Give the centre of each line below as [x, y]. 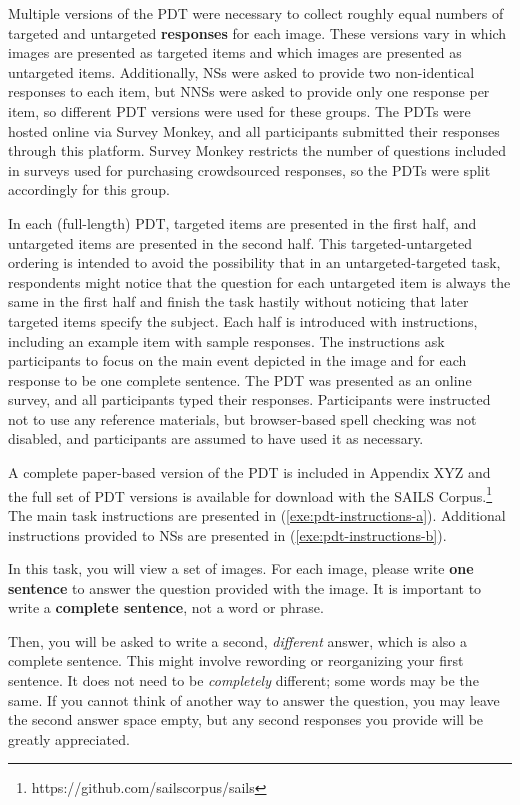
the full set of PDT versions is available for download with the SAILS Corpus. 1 [250, 494]
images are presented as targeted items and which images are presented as [235, 52]
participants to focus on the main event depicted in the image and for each [237, 360]
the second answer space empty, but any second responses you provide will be [246, 719]
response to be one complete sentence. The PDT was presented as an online [240, 379]
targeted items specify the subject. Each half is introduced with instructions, [243, 320]
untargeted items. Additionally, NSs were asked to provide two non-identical [241, 71]
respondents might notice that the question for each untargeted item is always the [259, 281]
